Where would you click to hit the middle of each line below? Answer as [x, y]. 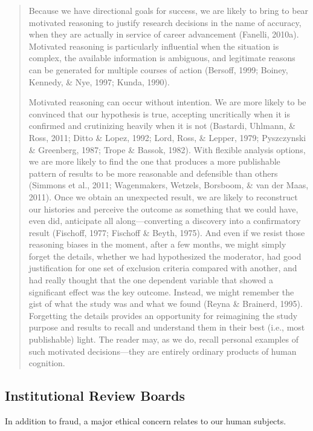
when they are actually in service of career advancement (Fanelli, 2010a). [164, 34]
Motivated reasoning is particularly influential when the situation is [154, 46]
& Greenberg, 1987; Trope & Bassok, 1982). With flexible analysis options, [167, 149]
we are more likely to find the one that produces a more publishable [154, 161]
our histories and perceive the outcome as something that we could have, [163, 209]
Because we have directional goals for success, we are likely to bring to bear [169, 10]
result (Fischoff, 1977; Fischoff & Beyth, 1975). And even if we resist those [167, 232]
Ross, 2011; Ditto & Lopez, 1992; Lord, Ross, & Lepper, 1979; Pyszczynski [167, 137]
